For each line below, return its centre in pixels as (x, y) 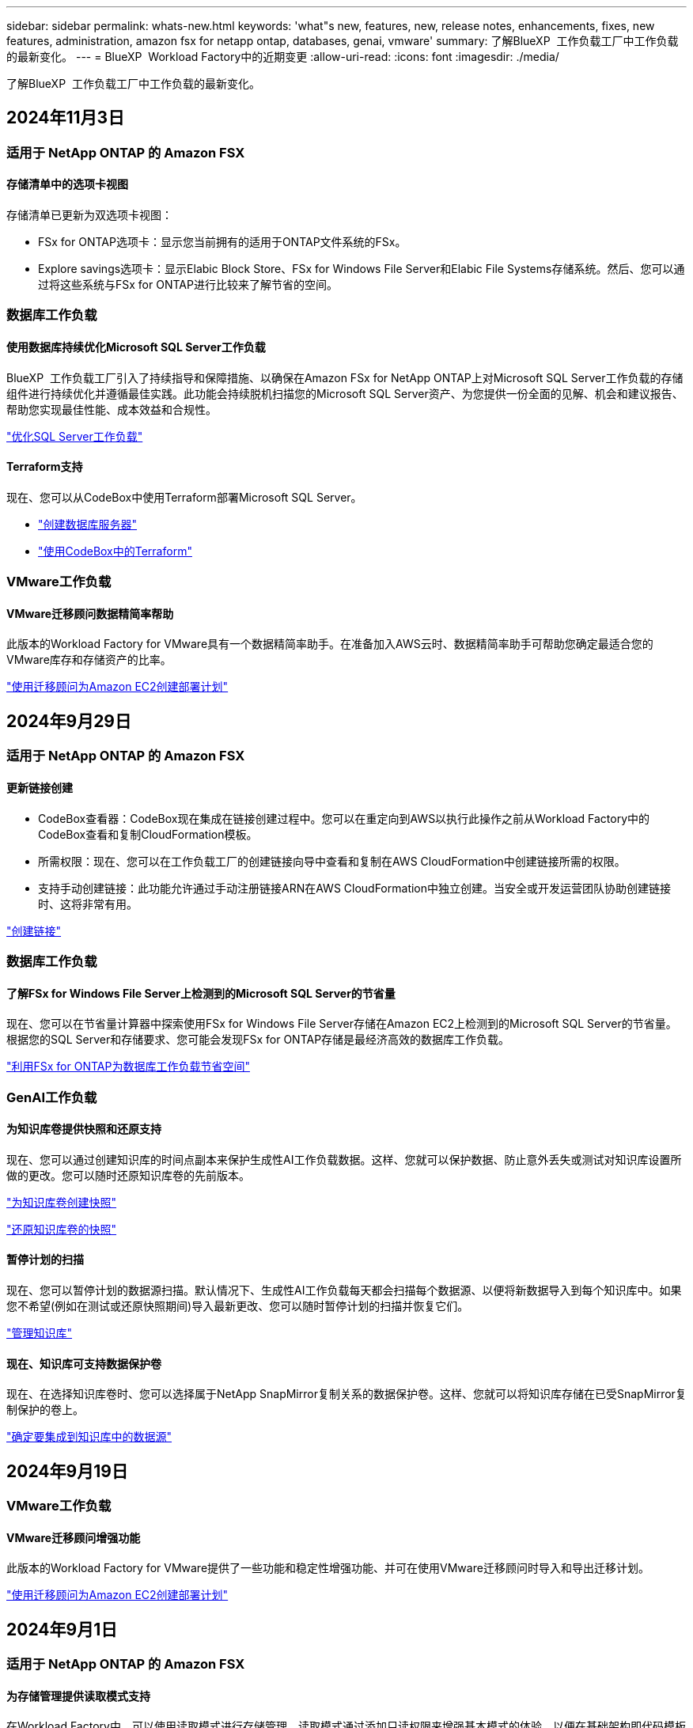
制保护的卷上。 (45, 1410)
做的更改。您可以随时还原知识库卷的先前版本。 (128, 1175)
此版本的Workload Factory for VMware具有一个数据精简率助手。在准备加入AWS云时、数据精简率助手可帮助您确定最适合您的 (330, 644)
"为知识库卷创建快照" (62, 1202)
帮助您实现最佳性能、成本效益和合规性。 (112, 409)
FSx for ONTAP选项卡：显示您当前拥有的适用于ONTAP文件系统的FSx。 (222, 242)
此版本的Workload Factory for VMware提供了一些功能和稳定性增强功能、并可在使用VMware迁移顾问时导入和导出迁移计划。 (328, 1568)
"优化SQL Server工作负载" (75, 436)
